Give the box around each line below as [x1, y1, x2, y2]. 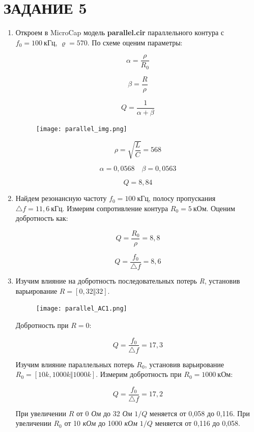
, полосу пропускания [148, 193, 216, 204]
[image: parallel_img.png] [36, 125, 127, 133]
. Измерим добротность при [96, 369, 182, 379]
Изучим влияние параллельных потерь [15, 359, 134, 369]
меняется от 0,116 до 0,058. [155, 418, 240, 428]
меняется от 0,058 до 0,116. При [149, 408, 250, 418]
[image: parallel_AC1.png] [36, 305, 127, 313]
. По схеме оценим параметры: [87, 37, 183, 47]
